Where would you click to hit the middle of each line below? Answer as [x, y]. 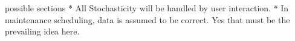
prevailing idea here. [42, 31]
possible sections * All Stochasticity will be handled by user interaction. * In [147, 8]
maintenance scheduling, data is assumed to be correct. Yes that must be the [147, 19]
